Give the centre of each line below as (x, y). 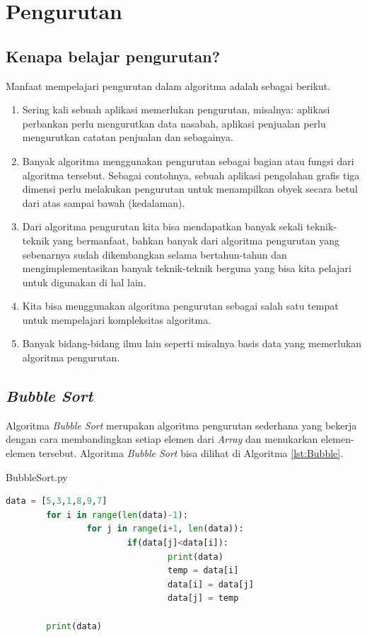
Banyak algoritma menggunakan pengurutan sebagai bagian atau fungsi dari (188, 160)
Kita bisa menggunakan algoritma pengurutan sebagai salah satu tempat (180, 306)
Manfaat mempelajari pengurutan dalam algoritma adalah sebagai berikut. (168, 85)
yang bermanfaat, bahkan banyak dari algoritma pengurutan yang (196, 240)
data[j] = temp (203, 598)
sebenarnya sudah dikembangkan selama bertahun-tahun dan (155, 254)
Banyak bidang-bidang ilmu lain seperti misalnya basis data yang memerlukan (192, 343)
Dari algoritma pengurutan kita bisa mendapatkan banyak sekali (163, 226)
